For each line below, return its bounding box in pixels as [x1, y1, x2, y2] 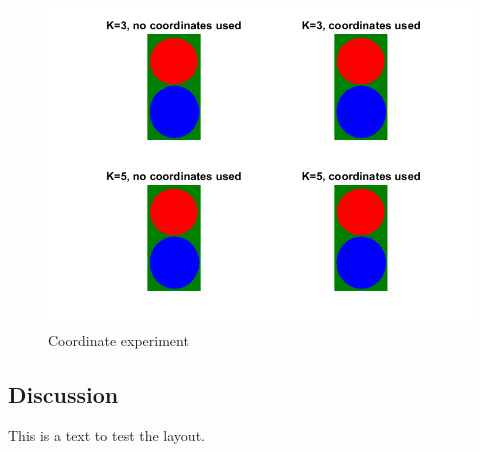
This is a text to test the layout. [8, 425, 205, 446]
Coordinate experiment [48, 329, 189, 350]
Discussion [8, 378, 119, 409]
